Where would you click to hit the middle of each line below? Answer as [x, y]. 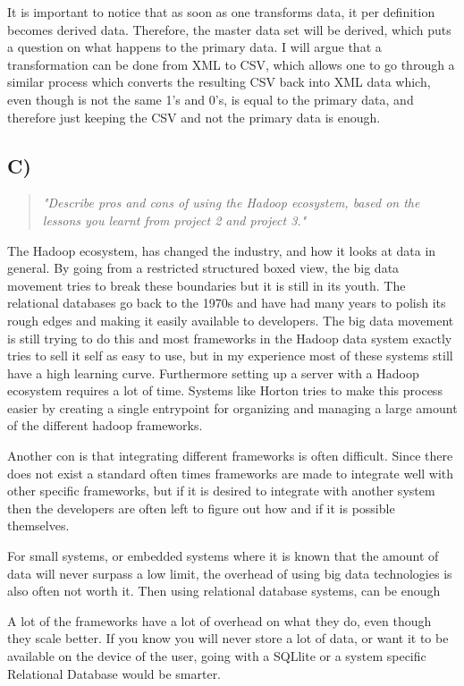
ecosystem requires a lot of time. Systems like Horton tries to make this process [225, 390]
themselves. [38, 525]
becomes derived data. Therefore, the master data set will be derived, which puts [229, 29]
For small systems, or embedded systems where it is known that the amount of [223, 556]
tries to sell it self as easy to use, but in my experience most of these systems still [230, 356]
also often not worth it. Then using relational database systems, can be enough [224, 591]
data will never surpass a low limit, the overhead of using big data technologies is [230, 573]
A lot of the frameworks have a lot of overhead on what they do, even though [219, 620]
